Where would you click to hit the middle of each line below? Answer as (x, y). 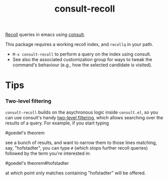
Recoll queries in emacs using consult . (45, 35)
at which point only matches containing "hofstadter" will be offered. (76, 173)
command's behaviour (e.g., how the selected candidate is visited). (82, 65)
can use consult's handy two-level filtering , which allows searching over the (84, 117)
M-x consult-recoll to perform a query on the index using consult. (82, 54)
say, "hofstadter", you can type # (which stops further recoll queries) (76, 148)
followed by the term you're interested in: (48, 153)
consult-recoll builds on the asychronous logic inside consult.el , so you (82, 112)
